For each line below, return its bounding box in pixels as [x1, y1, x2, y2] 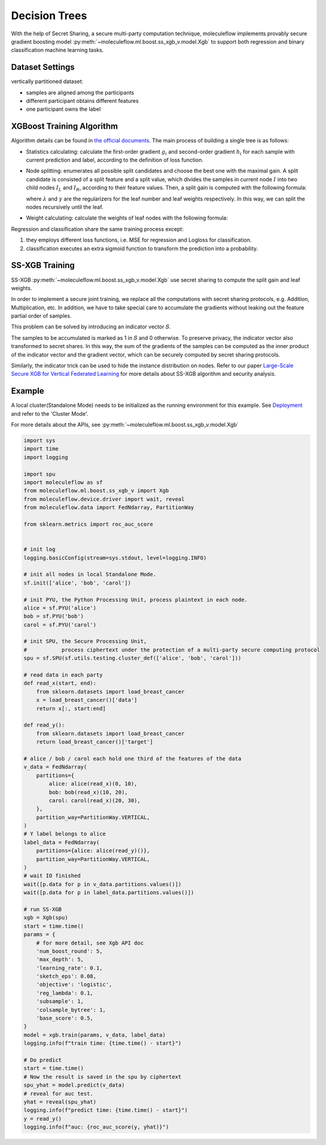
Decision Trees [11, 9, 87, 22]
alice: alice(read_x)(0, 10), [48, 781, 138, 787]
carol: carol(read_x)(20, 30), [48, 797, 141, 804]
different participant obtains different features [26, 98, 139, 105]
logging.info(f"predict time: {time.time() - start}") [23, 1107, 188, 1114]
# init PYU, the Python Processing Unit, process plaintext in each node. [23, 596, 248, 603]
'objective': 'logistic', [36, 981, 112, 988]
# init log [23, 546, 56, 553]
